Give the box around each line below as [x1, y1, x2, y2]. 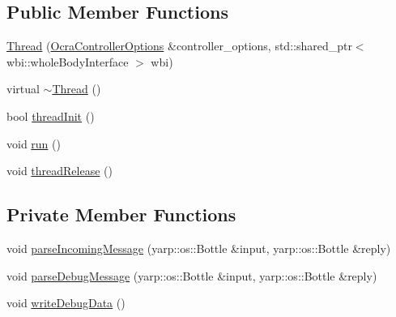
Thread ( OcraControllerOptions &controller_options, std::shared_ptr [6, 37, 352, 54]
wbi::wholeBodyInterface [6, 53, 129, 70]
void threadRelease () [6, 162, 113, 179]
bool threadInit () [6, 107, 95, 124]
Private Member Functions [6, 202, 236, 227]
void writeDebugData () [6, 294, 126, 311]
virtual [6, 80, 40, 97]
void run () [6, 135, 61, 152]
